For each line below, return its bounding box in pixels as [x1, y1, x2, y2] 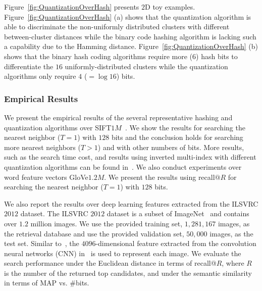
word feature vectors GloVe [4, 171, 88, 182]
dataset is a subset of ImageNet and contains [107, 208, 249, 219]
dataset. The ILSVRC [20, 208, 88, 219]
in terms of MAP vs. [4, 277, 68, 288]
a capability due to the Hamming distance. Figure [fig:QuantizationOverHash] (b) [4, 41, 258, 52]
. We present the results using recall [104, 171, 215, 182]
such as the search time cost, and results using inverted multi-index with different [4, 152, 256, 162]
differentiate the [4, 61, 54, 71]
